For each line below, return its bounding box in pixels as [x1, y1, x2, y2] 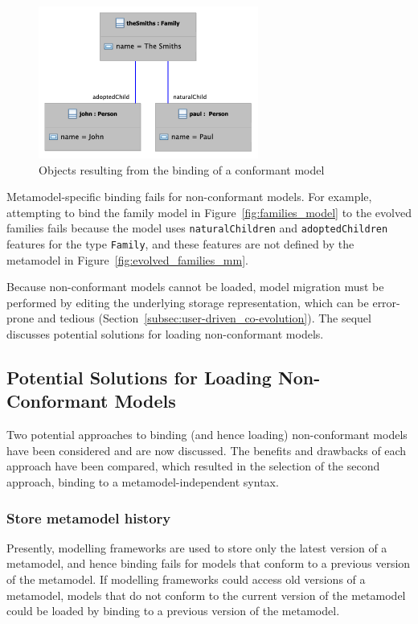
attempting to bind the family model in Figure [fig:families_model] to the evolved [6, 203, 412, 220]
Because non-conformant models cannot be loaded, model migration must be [6, 278, 384, 295]
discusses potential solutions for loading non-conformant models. [6, 326, 324, 343]
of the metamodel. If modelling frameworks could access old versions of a [6, 571, 366, 587]
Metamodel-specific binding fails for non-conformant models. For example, [6, 188, 372, 205]
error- [372, 294, 400, 310]
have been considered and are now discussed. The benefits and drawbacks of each [6, 441, 407, 458]
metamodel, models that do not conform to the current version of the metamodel [6, 586, 406, 603]
